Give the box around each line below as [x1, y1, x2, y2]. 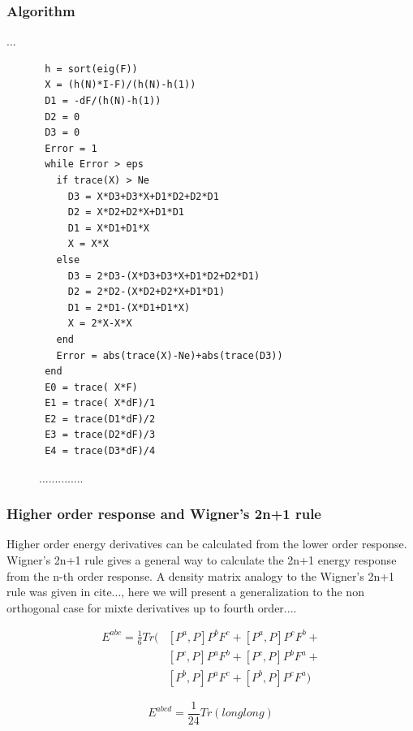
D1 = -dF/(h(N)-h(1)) [45, 95, 161, 106]
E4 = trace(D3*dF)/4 [45, 445, 156, 457]
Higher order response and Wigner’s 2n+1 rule [6, 504, 321, 524]
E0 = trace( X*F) [45, 381, 138, 393]
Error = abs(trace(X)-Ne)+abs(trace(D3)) [56, 349, 283, 361]
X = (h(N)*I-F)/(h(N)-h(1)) [45, 79, 196, 91]
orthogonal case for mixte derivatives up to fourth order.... [6, 599, 297, 616]
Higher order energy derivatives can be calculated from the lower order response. [6, 535, 407, 552]
